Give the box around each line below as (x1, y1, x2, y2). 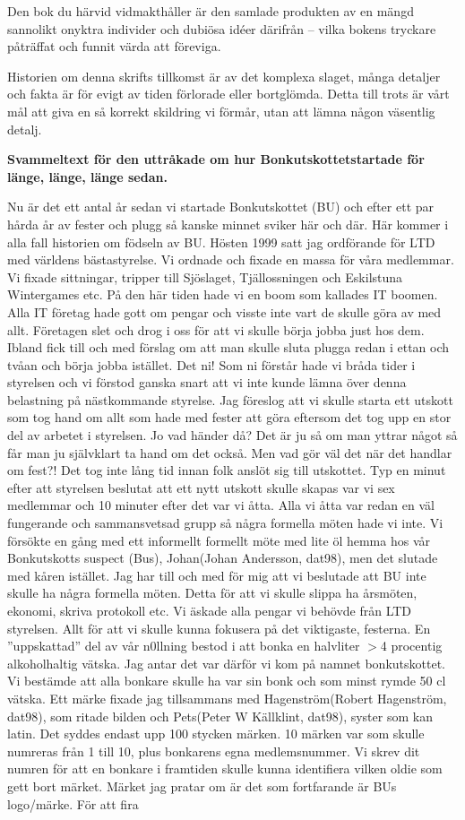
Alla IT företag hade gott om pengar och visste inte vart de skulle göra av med (7, 302, 442, 321)
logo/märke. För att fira (7, 794, 139, 813)
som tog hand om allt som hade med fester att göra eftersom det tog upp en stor (7, 408, 452, 427)
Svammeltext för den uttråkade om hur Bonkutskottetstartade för (7, 150, 425, 168)
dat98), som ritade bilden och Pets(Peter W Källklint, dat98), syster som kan (7, 706, 433, 725)
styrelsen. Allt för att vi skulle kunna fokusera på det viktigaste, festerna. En (7, 618, 431, 637)
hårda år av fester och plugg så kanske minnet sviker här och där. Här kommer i (7, 214, 449, 233)
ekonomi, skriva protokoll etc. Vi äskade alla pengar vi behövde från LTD (7, 601, 412, 619)
